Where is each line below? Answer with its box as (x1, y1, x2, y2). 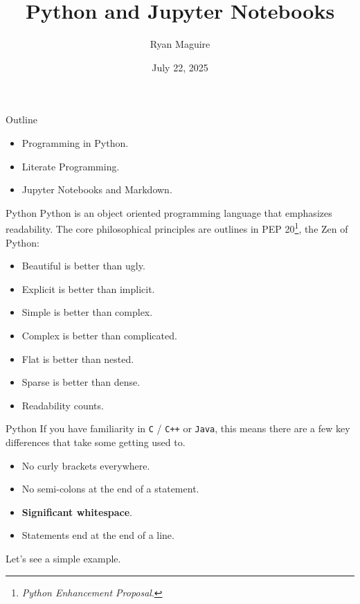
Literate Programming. (21, 159, 120, 173)
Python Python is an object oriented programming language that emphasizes (6, 205, 332, 220)
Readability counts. (21, 398, 104, 412)
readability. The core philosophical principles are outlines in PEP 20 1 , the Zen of (6, 220, 348, 236)
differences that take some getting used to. (6, 434, 186, 449)
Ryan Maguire (150, 37, 210, 51)
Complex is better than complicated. (21, 328, 177, 342)
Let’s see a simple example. (6, 551, 121, 565)
